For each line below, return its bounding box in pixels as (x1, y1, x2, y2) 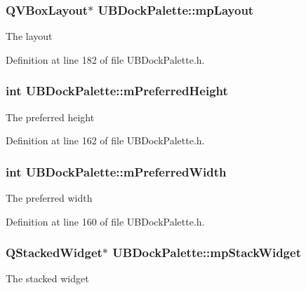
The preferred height (6, 109, 95, 124)
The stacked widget (6, 271, 89, 286)
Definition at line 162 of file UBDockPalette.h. (6, 133, 205, 148)
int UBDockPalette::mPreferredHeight (6, 82, 228, 99)
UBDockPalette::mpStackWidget (112, 244, 301, 261)
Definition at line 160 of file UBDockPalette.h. (6, 214, 205, 228)
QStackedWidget (6, 244, 102, 261)
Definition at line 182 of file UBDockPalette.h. (6, 52, 205, 67)
